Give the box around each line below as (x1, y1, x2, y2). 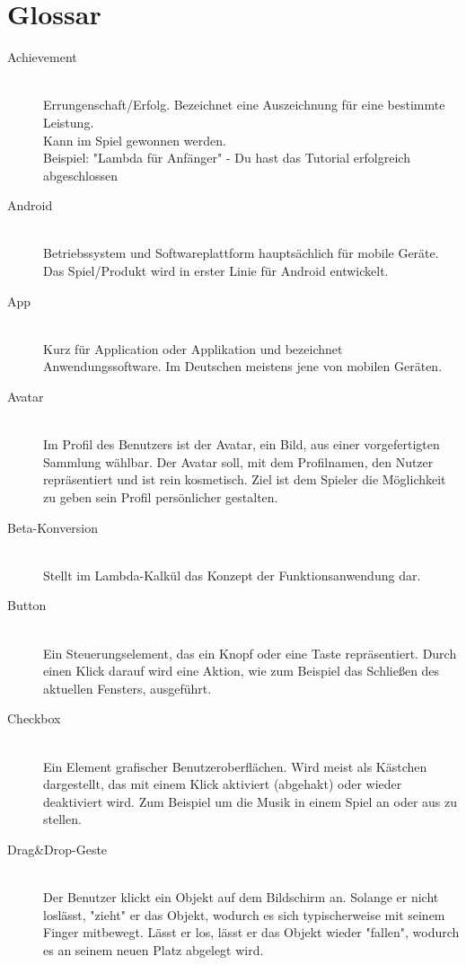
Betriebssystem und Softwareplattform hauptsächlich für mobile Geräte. (43, 243, 439, 262)
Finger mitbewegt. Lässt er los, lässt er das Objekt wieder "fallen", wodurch (43, 923, 460, 942)
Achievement (7, 48, 77, 66)
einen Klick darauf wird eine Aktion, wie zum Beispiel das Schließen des (43, 661, 440, 680)
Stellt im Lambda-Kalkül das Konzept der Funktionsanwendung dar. (43, 565, 421, 584)
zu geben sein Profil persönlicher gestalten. (43, 488, 278, 506)
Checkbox (7, 709, 61, 728)
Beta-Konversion (7, 518, 99, 536)
